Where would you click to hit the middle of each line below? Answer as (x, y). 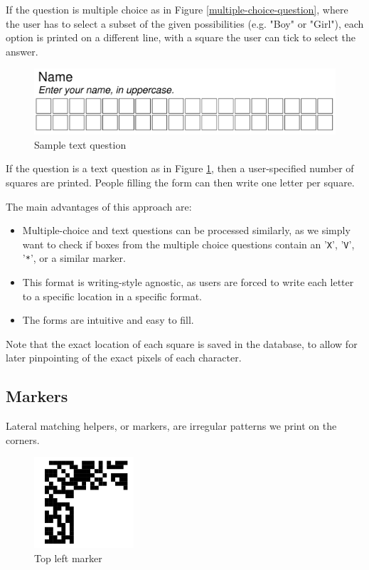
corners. (23, 439)
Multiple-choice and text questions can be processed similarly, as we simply (186, 230)
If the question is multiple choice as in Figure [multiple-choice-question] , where (177, 9)
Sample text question (80, 144)
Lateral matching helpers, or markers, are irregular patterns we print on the (171, 426)
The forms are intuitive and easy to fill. (108, 320)
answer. (22, 51)
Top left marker (68, 558)
